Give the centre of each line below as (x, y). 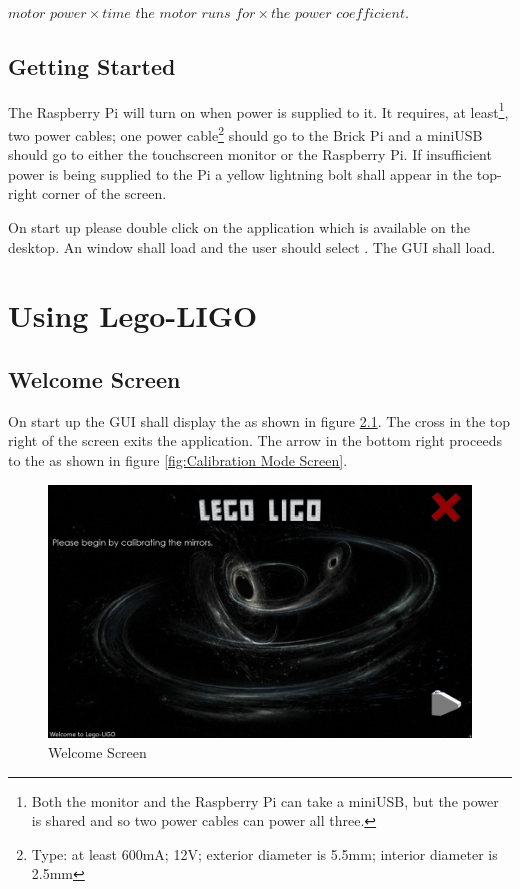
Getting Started (92, 65)
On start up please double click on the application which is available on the (239, 227)
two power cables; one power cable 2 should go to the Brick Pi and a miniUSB (245, 133)
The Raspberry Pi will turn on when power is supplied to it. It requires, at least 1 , (258, 110)
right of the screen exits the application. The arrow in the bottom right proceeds (255, 440)
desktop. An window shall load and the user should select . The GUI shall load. (252, 246)
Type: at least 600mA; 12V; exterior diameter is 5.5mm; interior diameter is (264, 853)
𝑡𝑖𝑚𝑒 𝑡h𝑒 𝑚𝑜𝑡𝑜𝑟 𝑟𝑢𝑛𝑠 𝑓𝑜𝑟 (179, 14)
